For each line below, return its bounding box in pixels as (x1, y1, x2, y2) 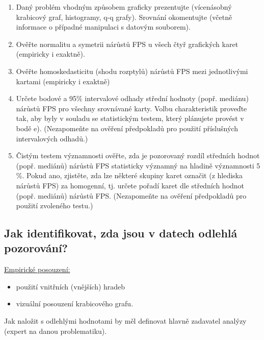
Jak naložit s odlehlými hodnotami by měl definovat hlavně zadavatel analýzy (4, 315, 247, 326)
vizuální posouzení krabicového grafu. (16, 298, 134, 309)
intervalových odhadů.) (16, 133, 88, 143)
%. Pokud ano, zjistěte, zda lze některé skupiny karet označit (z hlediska (16, 170, 243, 181)
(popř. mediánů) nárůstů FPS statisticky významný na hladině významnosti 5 (16, 160, 260, 171)
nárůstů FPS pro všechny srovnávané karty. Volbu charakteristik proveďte (16, 103, 247, 113)
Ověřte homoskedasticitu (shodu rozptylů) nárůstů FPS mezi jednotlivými (16, 65, 248, 76)
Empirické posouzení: (4, 264, 70, 275)
